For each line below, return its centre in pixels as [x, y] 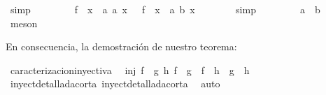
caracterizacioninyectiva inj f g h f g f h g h [130, 70]
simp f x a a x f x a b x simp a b [165, 9]
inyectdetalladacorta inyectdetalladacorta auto [115, 83]
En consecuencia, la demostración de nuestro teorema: [121, 46]
